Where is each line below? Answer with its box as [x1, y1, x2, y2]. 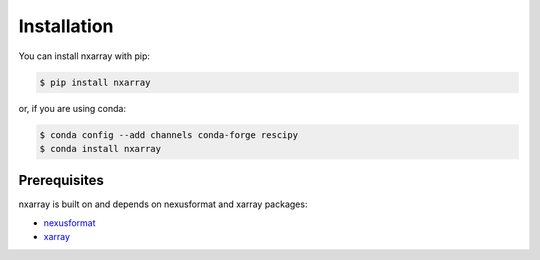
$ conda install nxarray [39, 143, 162, 154]
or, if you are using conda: [18, 102, 127, 114]
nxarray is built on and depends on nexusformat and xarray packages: [18, 198, 308, 210]
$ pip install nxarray [39, 76, 151, 88]
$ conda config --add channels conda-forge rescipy [39, 129, 299, 140]
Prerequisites [18, 172, 104, 189]
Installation [18, 15, 114, 37]
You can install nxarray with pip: [18, 50, 150, 62]
